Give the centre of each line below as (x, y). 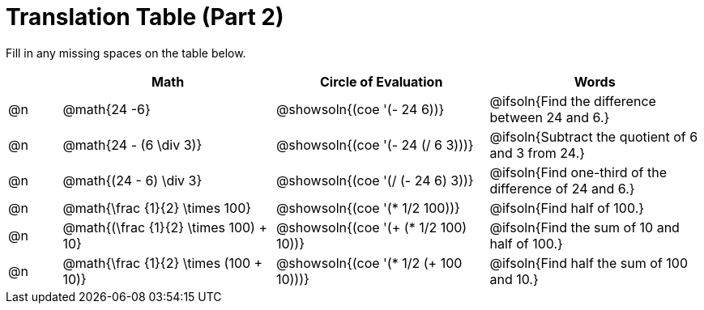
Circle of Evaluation (382, 81)
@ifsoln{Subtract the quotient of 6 (594, 136)
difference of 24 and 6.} (562, 188)
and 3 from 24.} (538, 153)
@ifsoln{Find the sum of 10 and (585, 227)
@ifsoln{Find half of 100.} (567, 208)
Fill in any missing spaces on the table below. (126, 53)
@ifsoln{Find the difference (573, 101)
